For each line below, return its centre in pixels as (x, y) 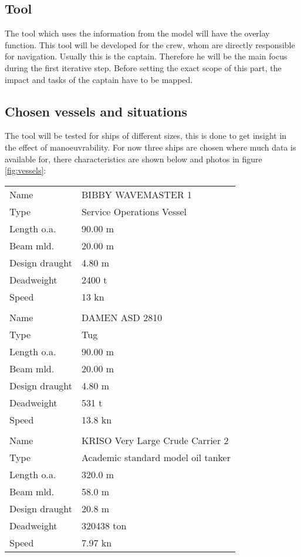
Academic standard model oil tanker (156, 457)
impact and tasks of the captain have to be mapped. (99, 79)
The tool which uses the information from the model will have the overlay (137, 33)
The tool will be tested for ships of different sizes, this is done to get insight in (146, 136)
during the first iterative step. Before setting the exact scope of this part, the (143, 67)
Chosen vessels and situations (96, 111)
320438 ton (104, 525)
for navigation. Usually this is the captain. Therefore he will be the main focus (146, 56)
